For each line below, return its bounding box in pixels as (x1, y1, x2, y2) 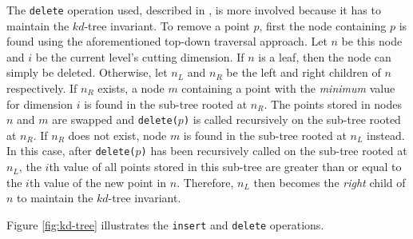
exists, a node (97, 80, 165, 97)
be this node (341, 33, 403, 50)
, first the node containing (259, 17, 387, 34)
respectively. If (6, 80, 77, 97)
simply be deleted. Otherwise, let (6, 64, 168, 81)
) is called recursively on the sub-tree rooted (183, 111, 401, 128)
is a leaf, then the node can (258, 48, 391, 65)
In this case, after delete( (6, 142, 136, 159)
